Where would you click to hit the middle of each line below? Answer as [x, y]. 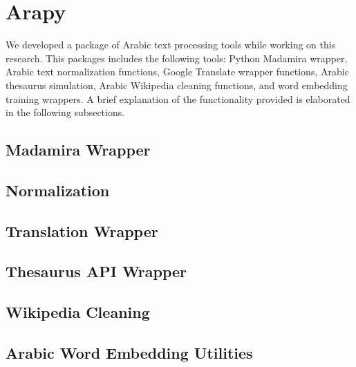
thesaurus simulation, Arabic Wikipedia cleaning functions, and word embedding [177, 85]
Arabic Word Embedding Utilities [129, 352]
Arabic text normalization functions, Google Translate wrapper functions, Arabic [177, 72]
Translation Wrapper [82, 230]
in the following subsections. [65, 112]
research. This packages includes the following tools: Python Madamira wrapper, [177, 58]
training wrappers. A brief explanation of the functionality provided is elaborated [178, 98]
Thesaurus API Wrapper [96, 271]
